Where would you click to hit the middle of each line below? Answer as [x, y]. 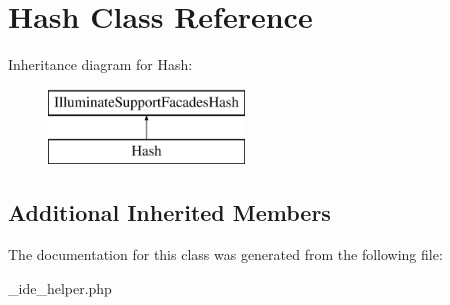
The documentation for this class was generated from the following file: [225, 254]
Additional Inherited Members [169, 212]
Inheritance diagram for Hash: [100, 64]
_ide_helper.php [60, 287]
